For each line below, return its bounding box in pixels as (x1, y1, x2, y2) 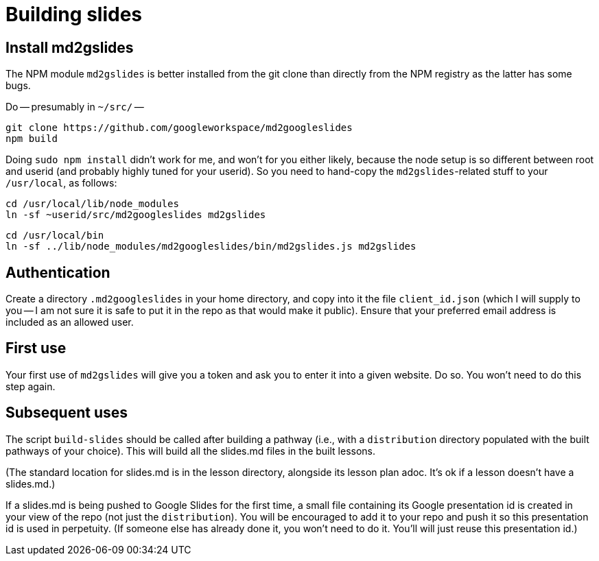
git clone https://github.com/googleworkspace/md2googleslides (5, 122, 353, 134)
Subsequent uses (5, 404, 128, 422)
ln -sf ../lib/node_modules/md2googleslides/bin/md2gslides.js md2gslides (5, 241, 416, 252)
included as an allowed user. (5, 316, 134, 329)
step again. (5, 380, 56, 392)
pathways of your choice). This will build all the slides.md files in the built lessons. (5, 444, 376, 457)
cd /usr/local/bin (5, 230, 104, 241)
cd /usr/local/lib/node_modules (5, 198, 179, 210)
